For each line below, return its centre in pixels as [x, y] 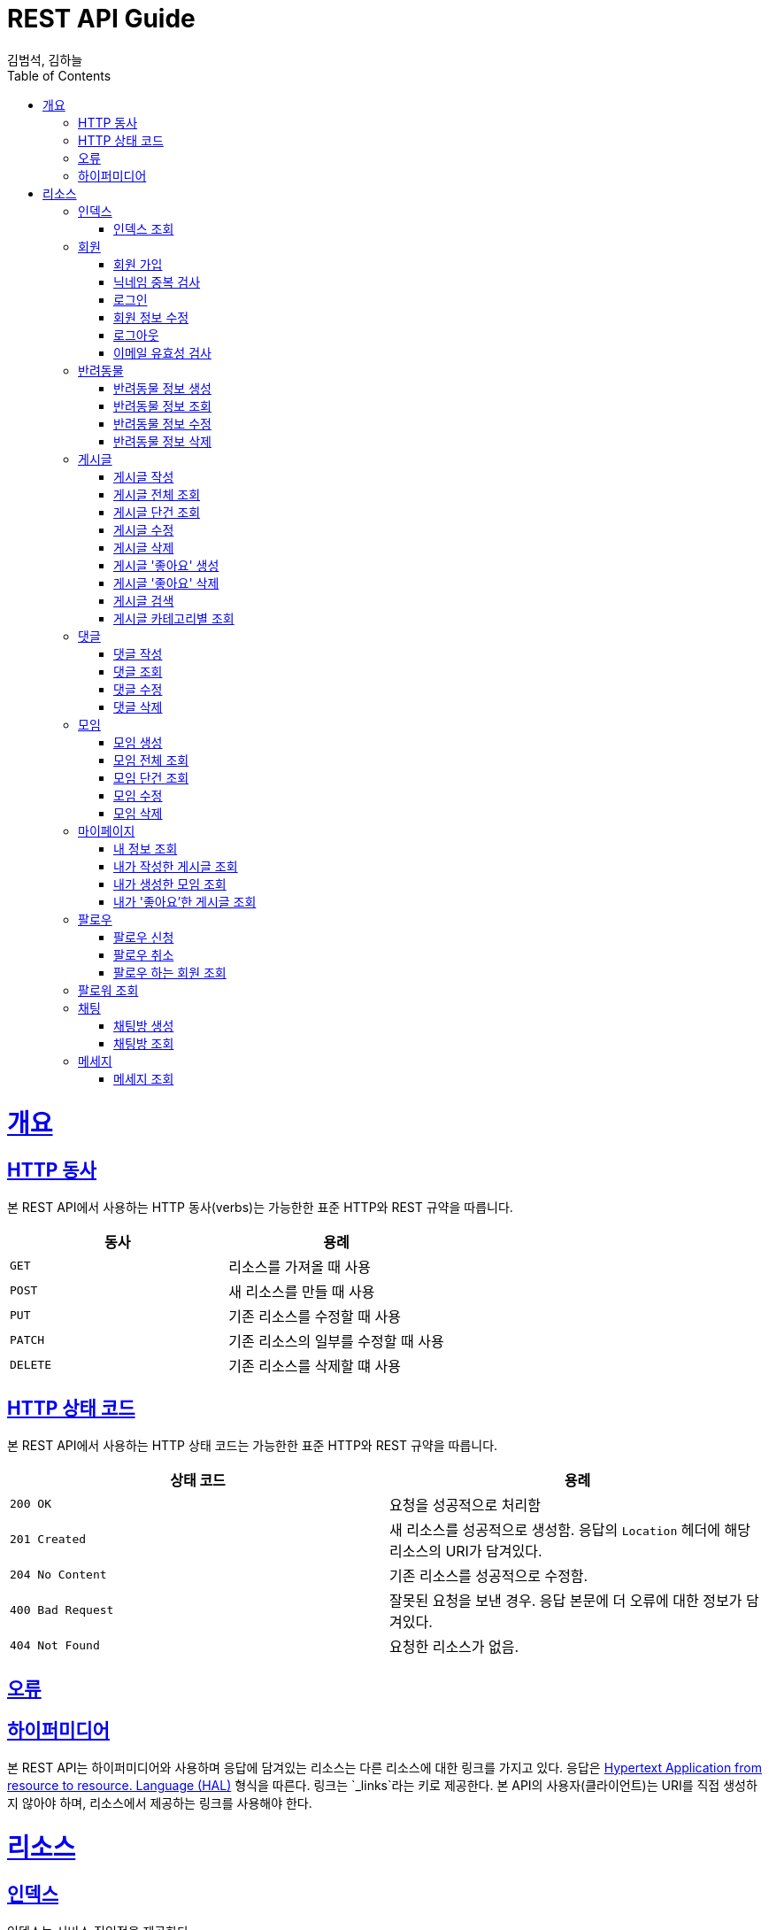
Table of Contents [59, 75]
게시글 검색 [144, 600]
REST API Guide [101, 19]
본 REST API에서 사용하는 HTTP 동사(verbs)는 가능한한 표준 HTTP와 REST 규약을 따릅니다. [260, 1207]
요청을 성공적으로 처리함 [465, 1505]
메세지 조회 [144, 1078]
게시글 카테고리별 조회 [174, 618]
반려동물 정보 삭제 [162, 441]
